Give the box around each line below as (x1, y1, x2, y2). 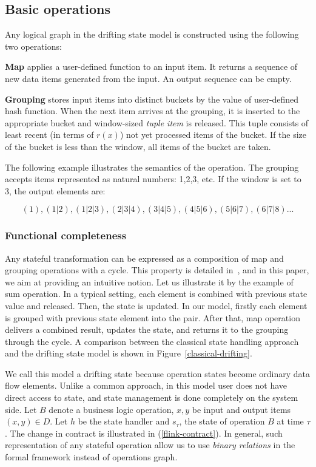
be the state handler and (78, 415, 170, 428)
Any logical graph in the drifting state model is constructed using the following (5, 28, 299, 41)
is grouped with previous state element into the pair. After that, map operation (5, 311, 300, 324)
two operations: (5, 39, 62, 52)
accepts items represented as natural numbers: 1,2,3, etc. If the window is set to (5, 172, 301, 185)
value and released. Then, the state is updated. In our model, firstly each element (5, 299, 308, 312)
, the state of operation (179, 415, 265, 428)
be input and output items (192, 403, 291, 415)
